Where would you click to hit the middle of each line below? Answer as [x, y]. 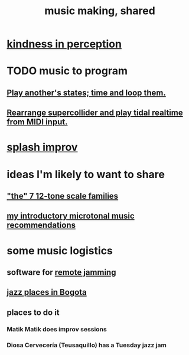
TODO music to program [67, 71]
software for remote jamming [61, 272]
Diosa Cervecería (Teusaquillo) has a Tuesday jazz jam [87, 345]
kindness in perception [64, 44]
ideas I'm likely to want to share [86, 174]
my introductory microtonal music [71, 216]
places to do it [33, 312]
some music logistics [60, 250]
